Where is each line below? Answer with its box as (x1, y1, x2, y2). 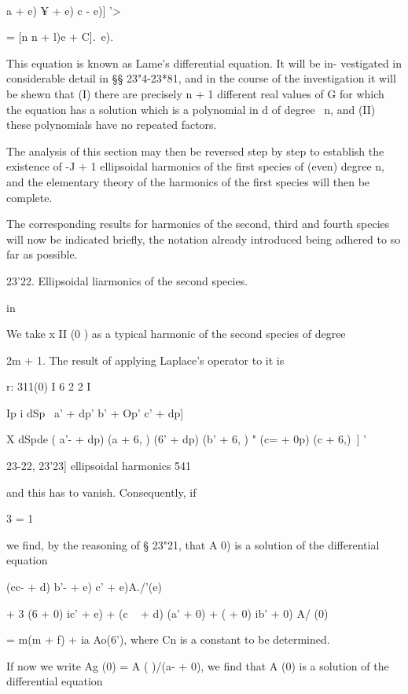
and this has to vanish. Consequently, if (6, 483, 197, 500)
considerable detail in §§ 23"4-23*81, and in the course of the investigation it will (6, 70, 396, 86)
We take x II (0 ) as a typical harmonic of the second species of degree (6, 325, 346, 342)
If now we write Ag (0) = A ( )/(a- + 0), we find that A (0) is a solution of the (6, 657, 389, 674)
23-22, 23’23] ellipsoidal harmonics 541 (6, 457, 192, 474)
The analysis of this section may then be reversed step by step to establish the (6, 142, 384, 159)
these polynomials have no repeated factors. (6, 116, 217, 133)
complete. (6, 189, 53, 205)
